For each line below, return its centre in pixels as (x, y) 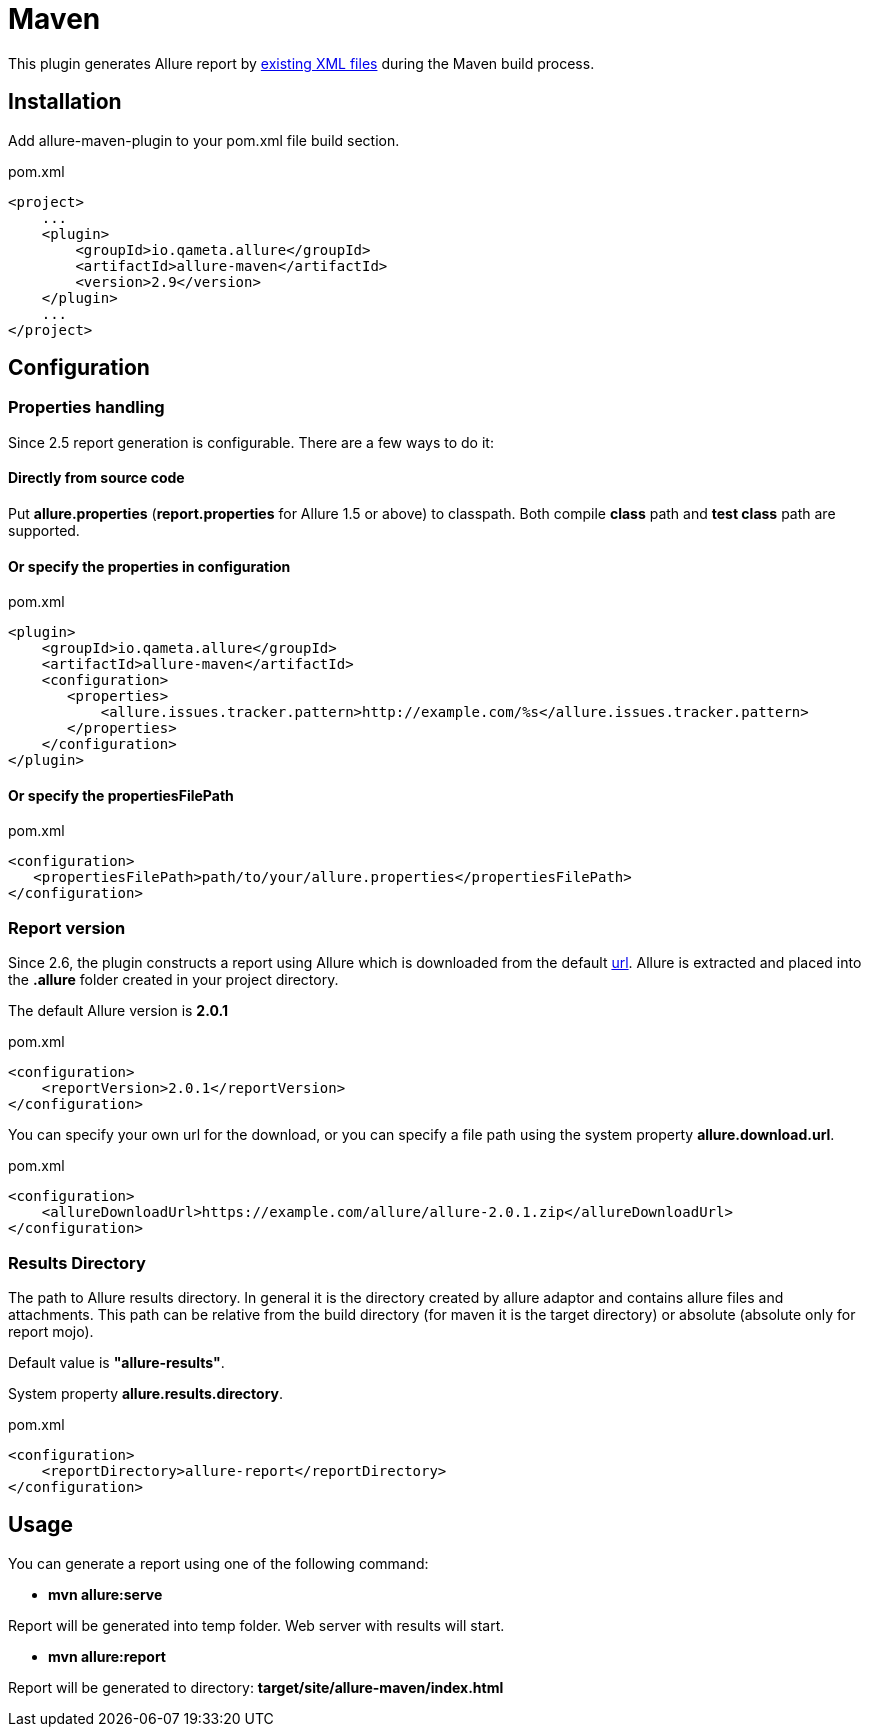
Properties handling (86, 407)
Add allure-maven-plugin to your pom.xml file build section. (204, 140)
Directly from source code (96, 478)
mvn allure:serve (105, 1594)
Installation (65, 102)
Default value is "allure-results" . (116, 1362)
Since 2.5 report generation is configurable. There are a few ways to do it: (251, 442)
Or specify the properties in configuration (149, 566)
